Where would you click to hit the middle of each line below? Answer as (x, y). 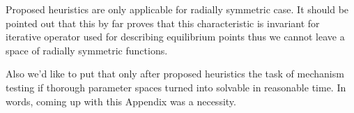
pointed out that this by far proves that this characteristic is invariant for (163, 23)
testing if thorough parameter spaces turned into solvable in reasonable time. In (176, 87)
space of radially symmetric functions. (87, 50)
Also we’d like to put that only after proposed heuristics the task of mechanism (175, 74)
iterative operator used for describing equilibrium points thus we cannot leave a (175, 37)
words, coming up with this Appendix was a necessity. (121, 101)
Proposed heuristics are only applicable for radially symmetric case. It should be (177, 9)
